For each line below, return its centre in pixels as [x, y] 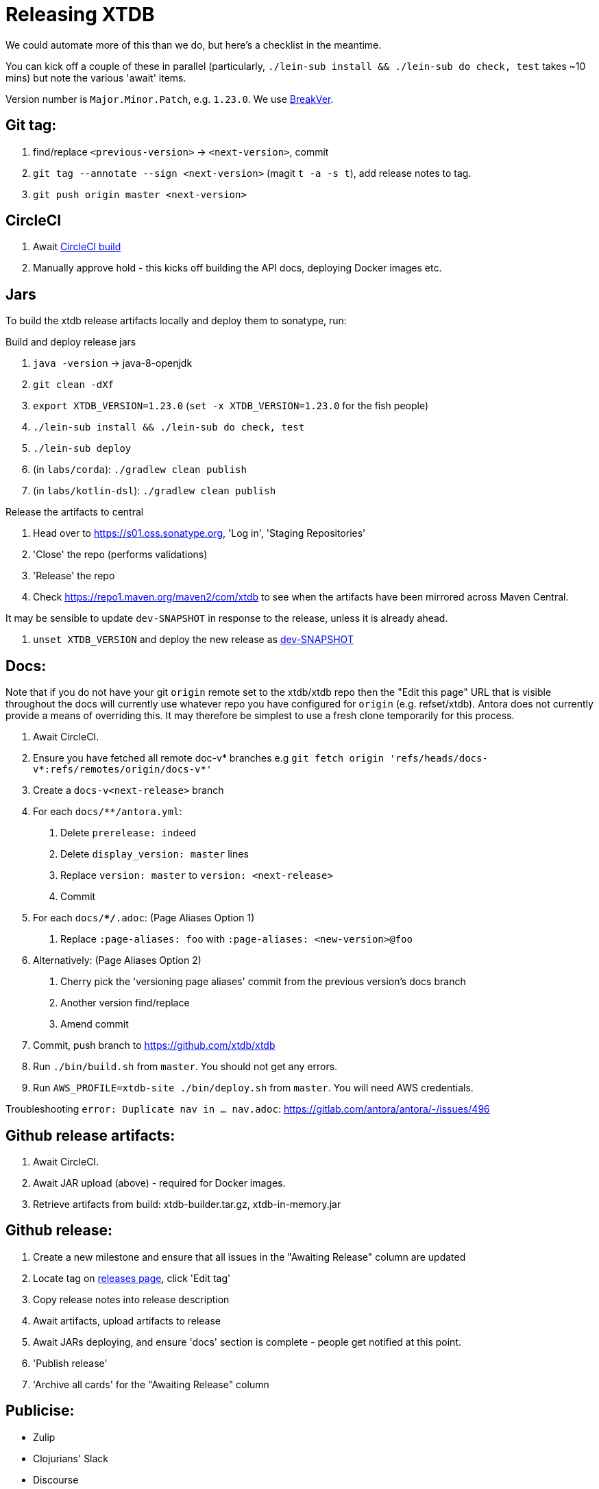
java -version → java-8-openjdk [113, 363]
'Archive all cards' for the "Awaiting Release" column [151, 1384]
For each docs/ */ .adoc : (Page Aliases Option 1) [144, 918]
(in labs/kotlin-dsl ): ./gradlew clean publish [155, 491]
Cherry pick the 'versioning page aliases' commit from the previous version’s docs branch [263, 982]
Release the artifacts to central [75, 512]
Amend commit [95, 1024]
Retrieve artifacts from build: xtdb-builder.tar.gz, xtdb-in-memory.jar [187, 1204]
